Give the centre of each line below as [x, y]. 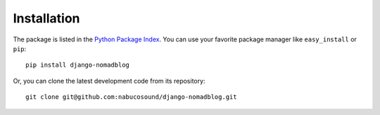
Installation [46, 18]
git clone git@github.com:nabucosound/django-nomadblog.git [131, 97]
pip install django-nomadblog [78, 65]
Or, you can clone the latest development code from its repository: [109, 81]
